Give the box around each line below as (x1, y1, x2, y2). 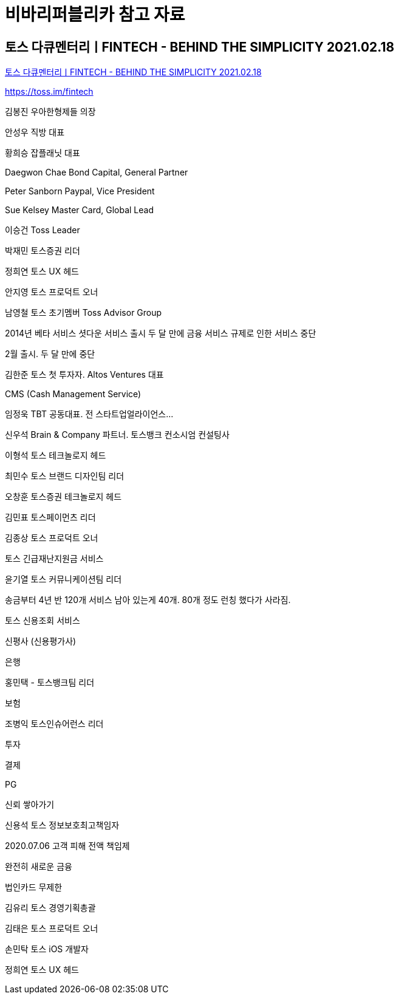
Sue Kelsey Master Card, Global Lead (5, 205, 154, 216)
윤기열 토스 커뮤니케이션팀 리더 (5, 574, 122, 585)
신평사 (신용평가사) (5, 636, 77, 647)
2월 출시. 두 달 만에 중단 (5, 349, 95, 360)
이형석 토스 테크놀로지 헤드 (5, 450, 106, 461)
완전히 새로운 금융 (5, 861, 72, 872)
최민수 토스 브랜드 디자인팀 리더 (5, 471, 124, 482)
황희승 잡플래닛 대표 (5, 148, 80, 159)
